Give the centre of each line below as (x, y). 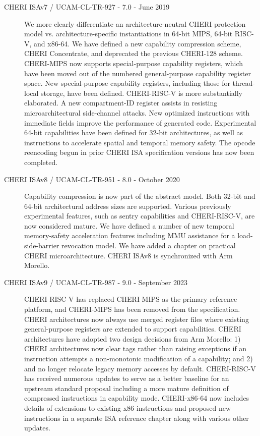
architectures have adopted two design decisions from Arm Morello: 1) (133, 338)
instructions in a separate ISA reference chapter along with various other (137, 418)
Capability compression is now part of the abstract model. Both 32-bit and (140, 196)
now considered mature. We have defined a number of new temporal (129, 225)
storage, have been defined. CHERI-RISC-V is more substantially (142, 93)
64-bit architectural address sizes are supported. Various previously (128, 206)
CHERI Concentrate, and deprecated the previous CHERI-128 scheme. (134, 53)
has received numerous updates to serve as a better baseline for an (127, 378)
